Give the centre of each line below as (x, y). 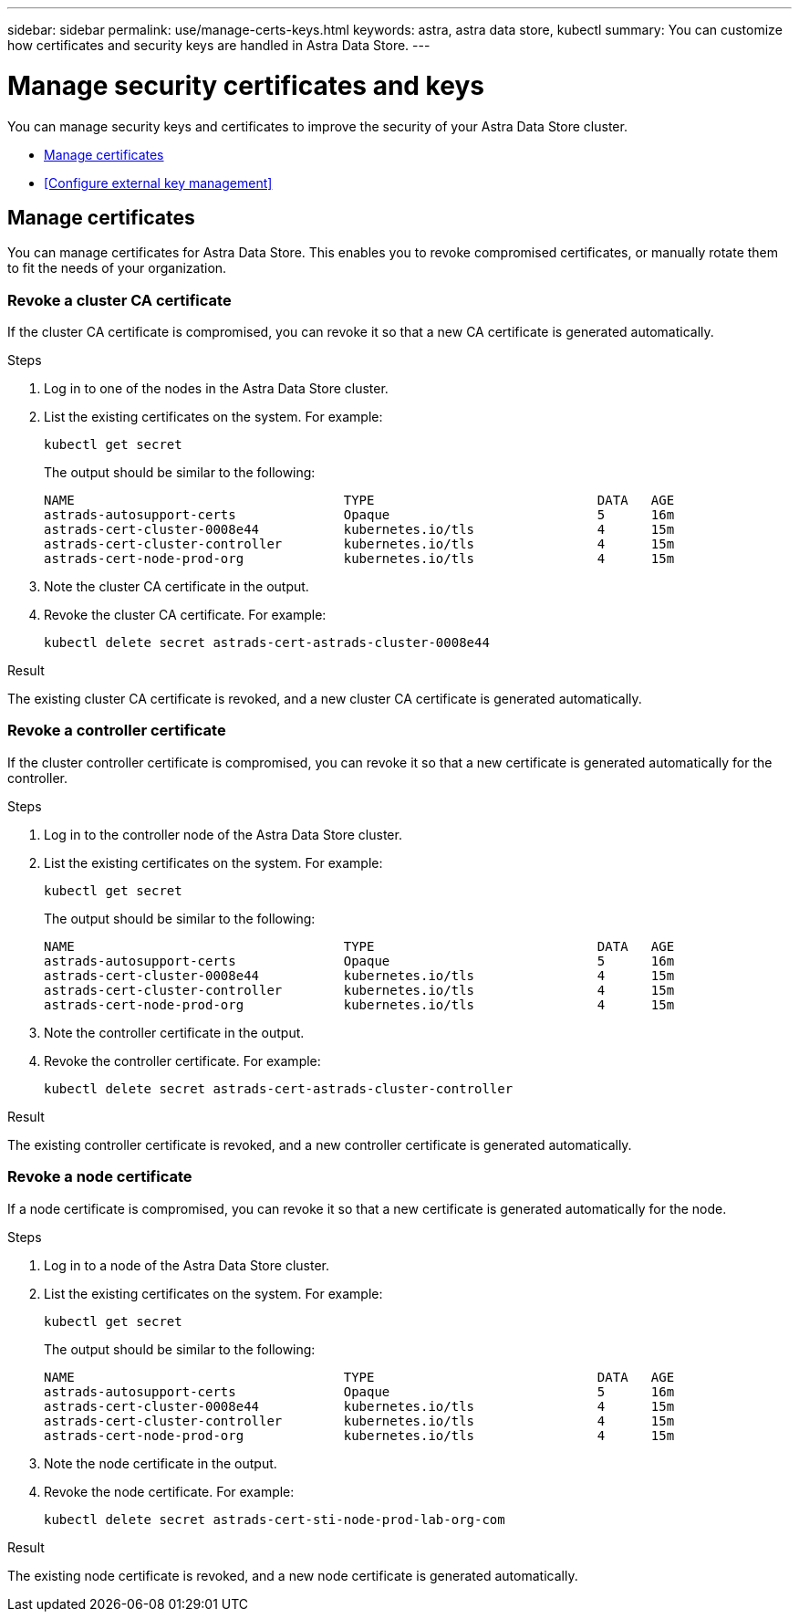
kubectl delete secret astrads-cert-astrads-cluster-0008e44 (267, 643)
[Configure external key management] (158, 183)
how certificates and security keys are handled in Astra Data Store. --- (219, 45)
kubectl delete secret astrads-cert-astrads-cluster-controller (279, 1088)
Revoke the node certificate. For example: (169, 1491)
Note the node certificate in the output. (161, 1463)
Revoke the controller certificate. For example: (182, 1060)
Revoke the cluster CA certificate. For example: (185, 615)
